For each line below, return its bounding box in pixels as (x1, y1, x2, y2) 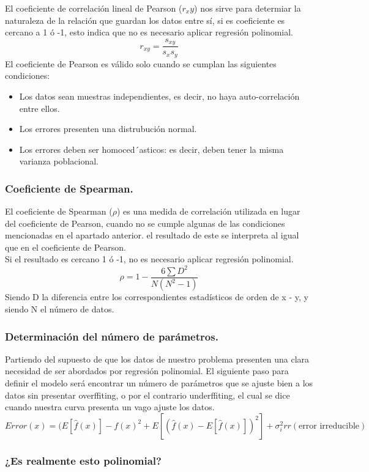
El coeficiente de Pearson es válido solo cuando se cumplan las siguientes (5, 57, 277, 70)
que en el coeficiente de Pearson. (5, 240, 126, 253)
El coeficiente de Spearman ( (5, 205, 113, 218)
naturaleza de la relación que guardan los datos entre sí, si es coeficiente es (5, 13, 285, 26)
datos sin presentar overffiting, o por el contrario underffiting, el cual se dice (5, 388, 290, 401)
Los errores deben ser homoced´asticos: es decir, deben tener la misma (19, 142, 284, 155)
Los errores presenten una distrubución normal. (19, 122, 197, 135)
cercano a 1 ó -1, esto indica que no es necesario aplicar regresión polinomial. (5, 26, 294, 39)
